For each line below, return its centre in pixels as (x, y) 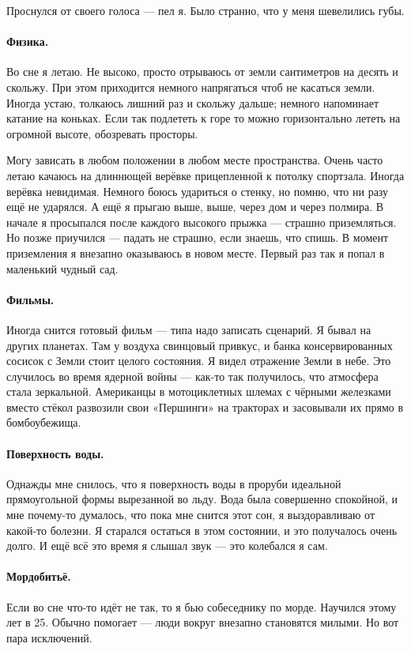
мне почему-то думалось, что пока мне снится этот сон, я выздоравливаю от (191, 515)
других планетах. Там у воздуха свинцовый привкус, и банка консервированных (200, 345)
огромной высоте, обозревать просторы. (102, 133)
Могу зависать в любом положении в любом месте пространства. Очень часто (195, 160)
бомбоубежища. (44, 422)
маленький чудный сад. (62, 268)
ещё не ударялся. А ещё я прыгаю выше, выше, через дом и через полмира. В (195, 207)
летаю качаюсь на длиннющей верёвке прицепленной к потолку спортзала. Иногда (205, 175)
